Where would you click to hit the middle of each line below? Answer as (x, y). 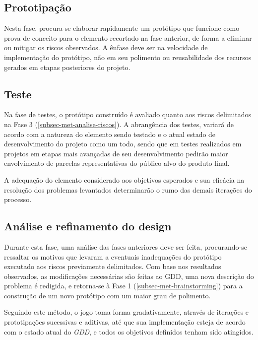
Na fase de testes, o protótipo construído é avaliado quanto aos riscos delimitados (128, 114)
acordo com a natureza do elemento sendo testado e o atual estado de (110, 134)
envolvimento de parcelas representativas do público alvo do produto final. (117, 163)
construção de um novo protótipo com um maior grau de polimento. (107, 295)
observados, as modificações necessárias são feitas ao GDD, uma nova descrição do (129, 276)
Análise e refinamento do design (88, 226)
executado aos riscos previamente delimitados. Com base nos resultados (113, 266)
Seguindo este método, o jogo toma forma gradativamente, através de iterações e (127, 312)
